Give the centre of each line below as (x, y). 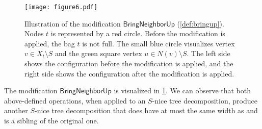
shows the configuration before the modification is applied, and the (129, 63)
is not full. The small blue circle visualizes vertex (159, 43)
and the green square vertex (99, 53)
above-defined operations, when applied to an (75, 100)
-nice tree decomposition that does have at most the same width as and (146, 110)
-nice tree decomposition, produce (205, 100)
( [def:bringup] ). (201, 23)
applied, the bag (50, 43)
